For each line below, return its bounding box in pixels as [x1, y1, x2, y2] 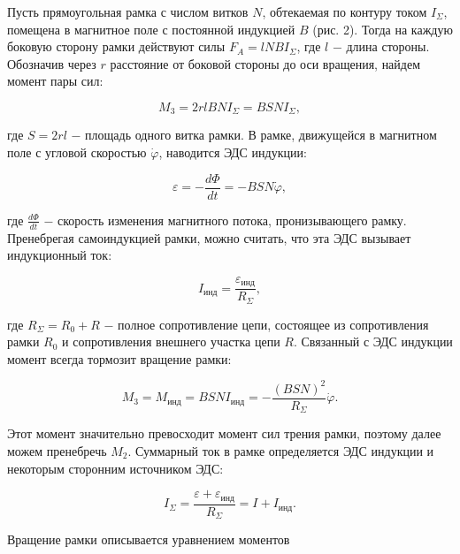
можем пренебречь [7, 442, 107, 460]
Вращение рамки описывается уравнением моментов [7, 530, 290, 549]
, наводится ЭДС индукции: [158, 143, 307, 162]
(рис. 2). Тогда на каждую [312, 19, 453, 38]
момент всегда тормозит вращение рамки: [7, 349, 232, 368]
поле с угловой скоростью [7, 143, 147, 162]
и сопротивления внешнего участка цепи [62, 332, 280, 351]
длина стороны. [346, 37, 430, 56]
